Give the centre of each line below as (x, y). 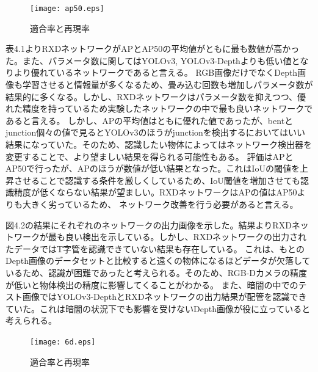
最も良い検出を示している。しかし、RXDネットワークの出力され (177, 237)
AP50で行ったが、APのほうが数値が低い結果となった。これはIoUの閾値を (153, 168)
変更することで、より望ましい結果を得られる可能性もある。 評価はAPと (150, 156)
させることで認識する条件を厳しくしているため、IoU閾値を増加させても (157, 180)
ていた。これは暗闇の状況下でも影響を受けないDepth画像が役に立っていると (158, 308)
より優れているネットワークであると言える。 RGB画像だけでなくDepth (156, 72)
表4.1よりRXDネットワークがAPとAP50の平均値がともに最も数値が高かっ (153, 49)
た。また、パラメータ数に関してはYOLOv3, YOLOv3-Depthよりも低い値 (149, 60)
